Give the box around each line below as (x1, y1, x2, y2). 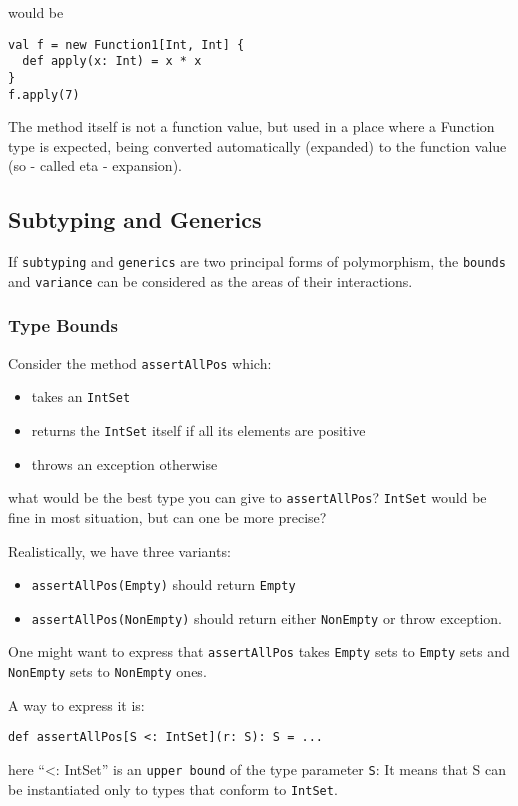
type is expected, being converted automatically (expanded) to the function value (8, 135, 507, 156)
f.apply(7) (8, 87, 80, 102)
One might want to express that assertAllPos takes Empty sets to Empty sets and (8, 641, 510, 662)
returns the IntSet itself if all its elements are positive (31, 420, 366, 441)
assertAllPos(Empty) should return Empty (31, 574, 296, 595)
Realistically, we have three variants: (8, 540, 231, 561)
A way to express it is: (8, 694, 145, 715)
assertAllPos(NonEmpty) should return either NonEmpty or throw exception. (31, 607, 502, 628)
